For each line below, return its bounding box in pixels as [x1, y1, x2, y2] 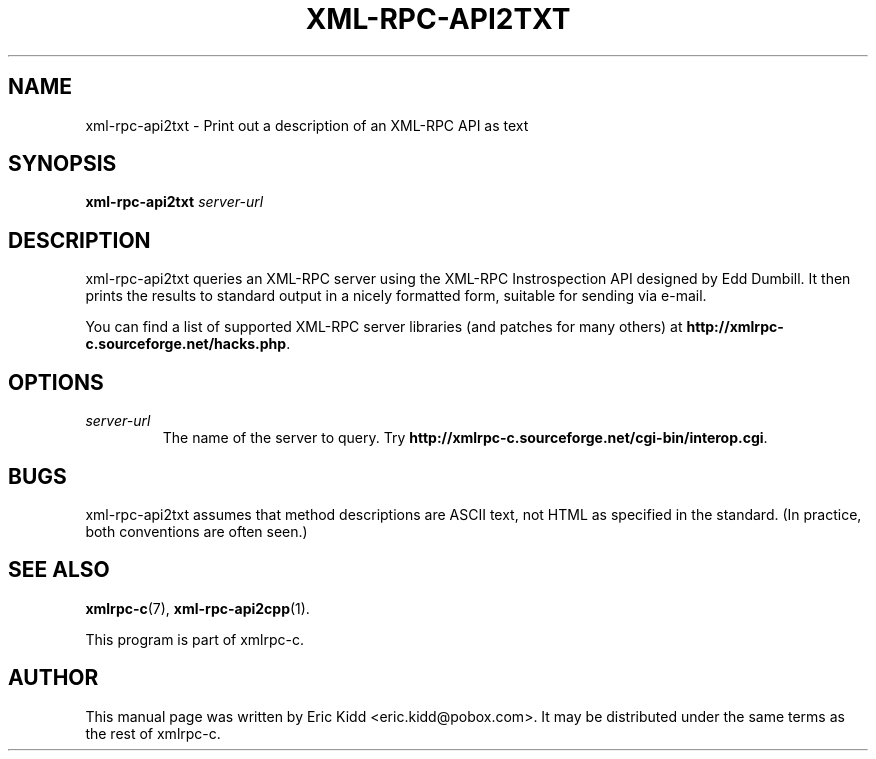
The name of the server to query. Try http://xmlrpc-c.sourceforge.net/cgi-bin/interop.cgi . [162, 429, 768, 447]
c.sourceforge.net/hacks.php [85, 335, 287, 353]
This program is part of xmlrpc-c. [85, 630, 304, 648]
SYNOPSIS [8, 151, 117, 177]
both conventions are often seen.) [85, 522, 308, 540]
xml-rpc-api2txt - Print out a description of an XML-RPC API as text [85, 116, 529, 134]
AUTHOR [8, 665, 99, 691]
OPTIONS [8, 369, 104, 395]
